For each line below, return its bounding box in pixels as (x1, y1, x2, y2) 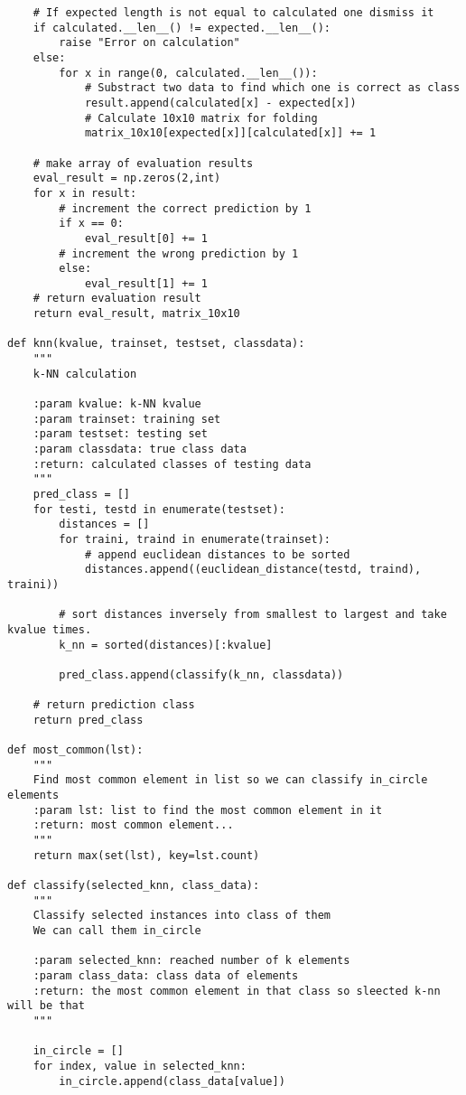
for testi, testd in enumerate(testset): (33, 502, 285, 516)
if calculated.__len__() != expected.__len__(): (33, 21, 331, 34)
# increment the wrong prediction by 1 (59, 247, 299, 260)
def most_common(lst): (7, 744, 144, 757)
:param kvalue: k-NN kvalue (33, 398, 201, 411)
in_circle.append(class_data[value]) (59, 1074, 285, 1088)
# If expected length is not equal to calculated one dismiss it (33, 6, 434, 19)
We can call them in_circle (33, 924, 201, 938)
